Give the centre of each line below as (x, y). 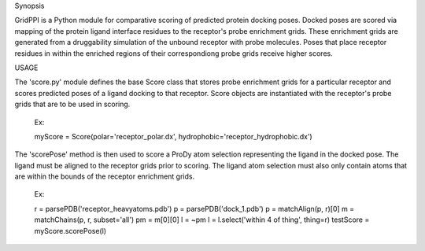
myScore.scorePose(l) (70, 231)
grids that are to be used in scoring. (72, 104)
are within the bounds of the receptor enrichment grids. (105, 176)
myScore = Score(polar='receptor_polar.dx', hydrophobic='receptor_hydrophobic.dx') (173, 136)
